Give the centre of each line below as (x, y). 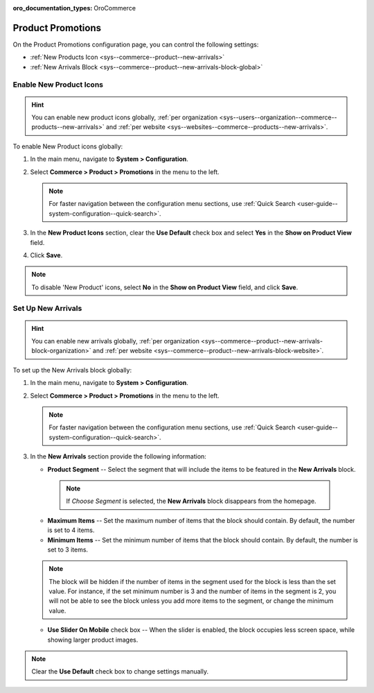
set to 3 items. (68, 549)
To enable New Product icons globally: (68, 146)
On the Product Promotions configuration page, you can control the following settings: (136, 44)
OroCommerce (115, 8)
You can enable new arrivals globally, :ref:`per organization (116, 341)
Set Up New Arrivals (47, 309)
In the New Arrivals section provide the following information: (118, 456)
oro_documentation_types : (53, 8)
